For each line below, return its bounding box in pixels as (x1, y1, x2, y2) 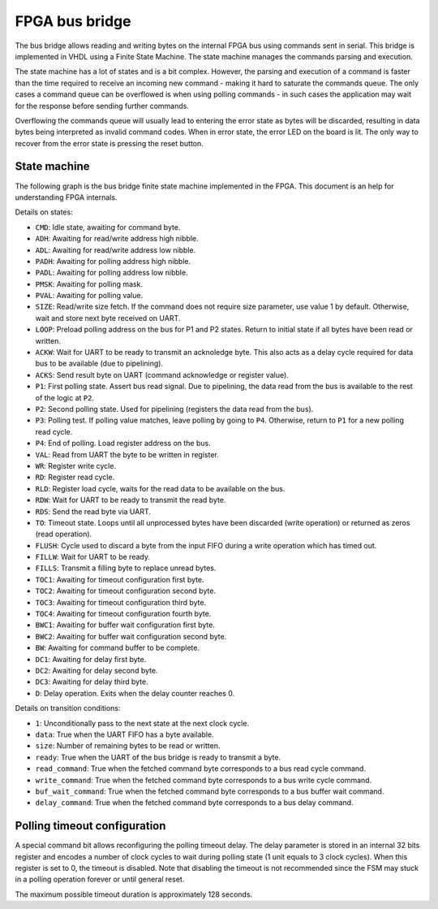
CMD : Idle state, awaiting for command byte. (35, 222, 181, 232)
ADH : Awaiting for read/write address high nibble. (35, 234, 199, 244)
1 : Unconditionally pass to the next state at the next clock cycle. (35, 718, 250, 728)
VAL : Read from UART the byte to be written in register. (35, 449, 219, 459)
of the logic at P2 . (35, 392, 95, 402)
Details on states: (15, 207, 73, 217)
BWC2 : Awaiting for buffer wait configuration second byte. (35, 631, 227, 641)
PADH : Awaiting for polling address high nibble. (35, 256, 191, 266)
